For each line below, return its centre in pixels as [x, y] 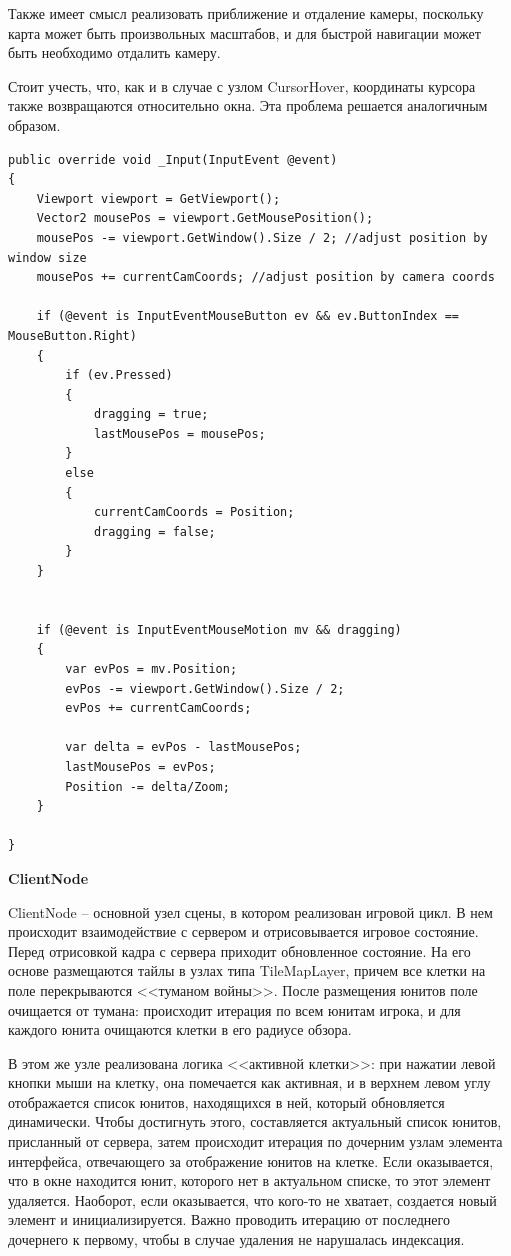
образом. [34, 124]
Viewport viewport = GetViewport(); [158, 198]
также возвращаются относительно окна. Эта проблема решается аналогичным [248, 105]
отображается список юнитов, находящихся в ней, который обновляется [226, 1101]
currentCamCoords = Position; [194, 512]
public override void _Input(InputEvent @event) [173, 159]
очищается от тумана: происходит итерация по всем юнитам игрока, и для [234, 1009]
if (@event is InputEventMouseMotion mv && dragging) [219, 629]
